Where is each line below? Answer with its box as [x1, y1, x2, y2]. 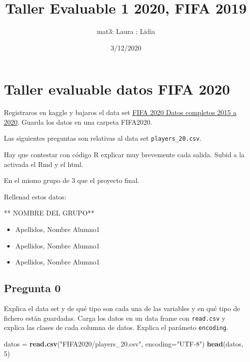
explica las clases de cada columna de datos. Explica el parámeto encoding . [4, 322, 229, 332]
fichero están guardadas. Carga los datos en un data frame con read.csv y [4, 313, 226, 323]
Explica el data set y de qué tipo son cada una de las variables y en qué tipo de [4, 303, 240, 313]
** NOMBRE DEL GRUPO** [4, 208, 94, 218]
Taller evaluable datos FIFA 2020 [4, 79, 230, 99]
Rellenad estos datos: [4, 191, 66, 201]
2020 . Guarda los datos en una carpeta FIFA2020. [4, 116, 153, 127]
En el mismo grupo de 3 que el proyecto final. [4, 175, 140, 185]
